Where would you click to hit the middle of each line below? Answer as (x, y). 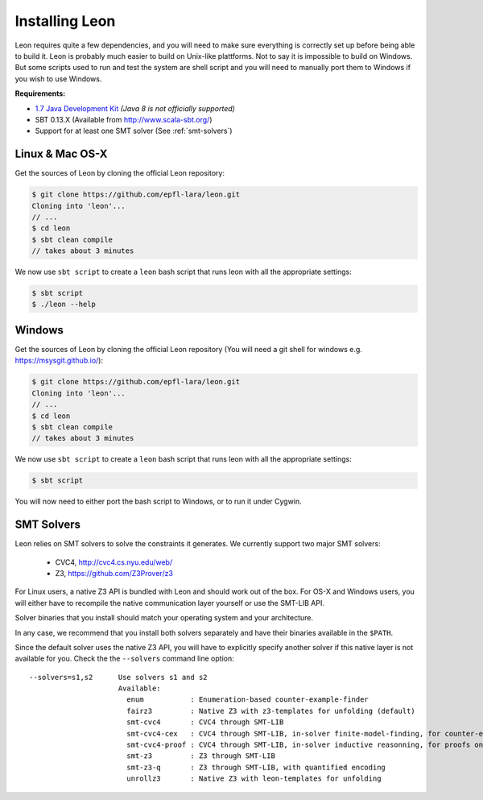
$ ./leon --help (64, 305)
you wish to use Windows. (58, 79)
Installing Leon (65, 21)
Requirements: (40, 93)
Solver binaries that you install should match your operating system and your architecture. (164, 618)
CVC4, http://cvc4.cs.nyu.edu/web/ (114, 562)
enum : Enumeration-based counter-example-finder (248, 700)
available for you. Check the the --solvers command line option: (124, 659)
